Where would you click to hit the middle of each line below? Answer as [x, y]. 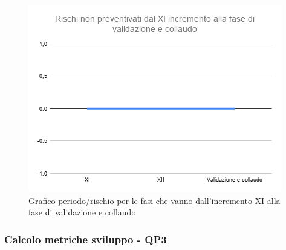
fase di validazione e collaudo [82, 212]
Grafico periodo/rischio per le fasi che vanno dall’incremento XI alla [154, 200]
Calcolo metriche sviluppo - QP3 [86, 239]
